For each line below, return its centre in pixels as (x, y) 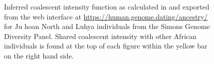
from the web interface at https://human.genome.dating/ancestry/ (106, 16)
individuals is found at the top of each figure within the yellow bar (106, 46)
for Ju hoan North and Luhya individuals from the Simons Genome (107, 26)
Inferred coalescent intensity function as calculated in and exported (107, 6)
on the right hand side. (39, 55)
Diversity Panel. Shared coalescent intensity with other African (100, 36)
